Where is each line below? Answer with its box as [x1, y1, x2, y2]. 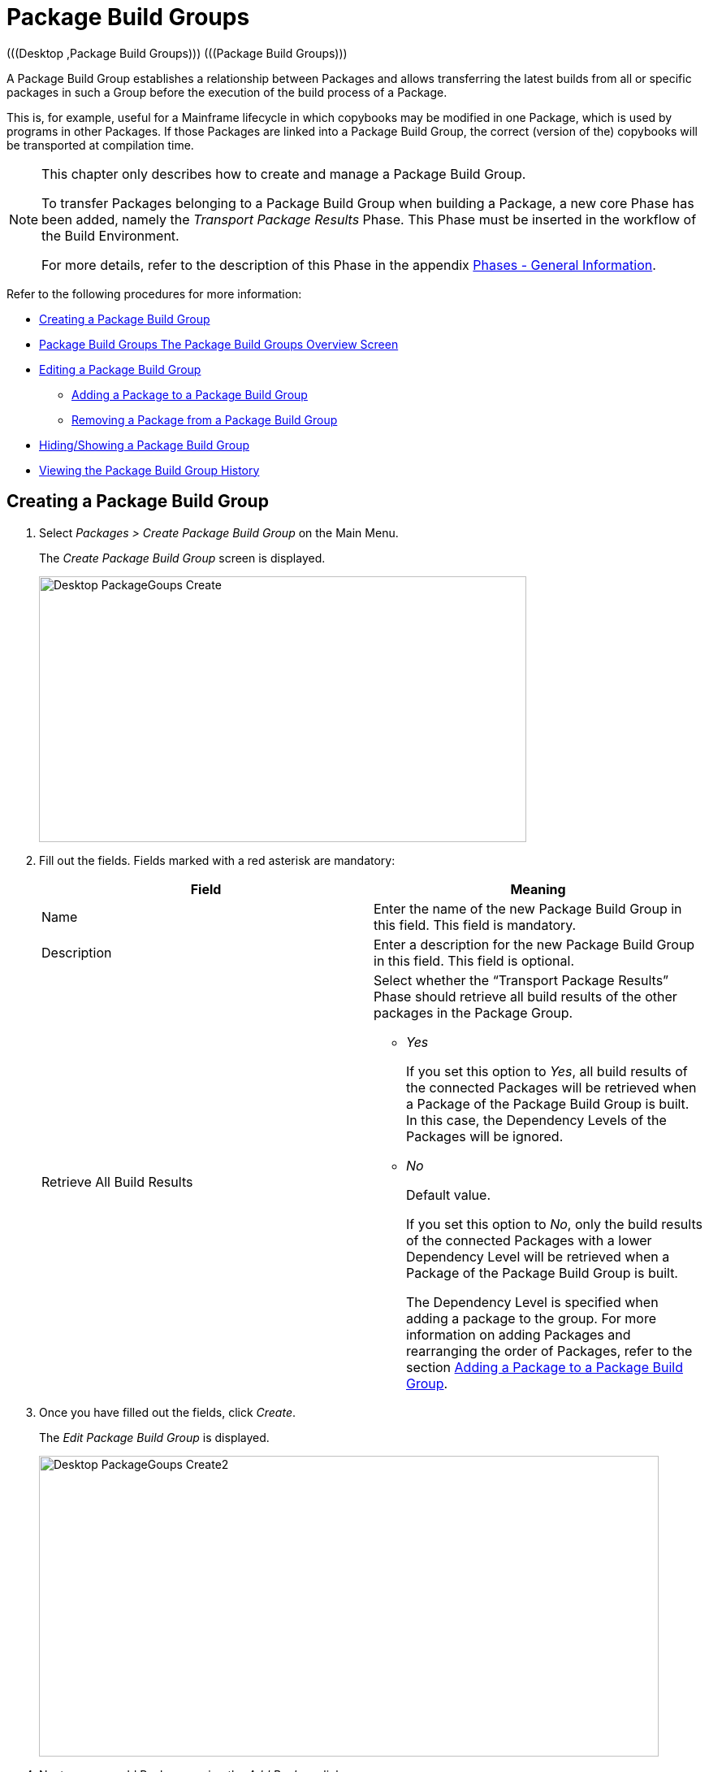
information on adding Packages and [406, 1326, 631, 1343]
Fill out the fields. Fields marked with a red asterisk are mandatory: [39, 853, 396, 867]
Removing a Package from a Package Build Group [71, 412, 338, 427]
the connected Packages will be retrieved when [406, 1079, 697, 1096]
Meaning [510, 880, 566, 897]
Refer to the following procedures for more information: [6, 286, 302, 301]
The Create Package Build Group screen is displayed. [39, 550, 326, 565]
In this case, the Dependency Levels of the [406, 1111, 667, 1128]
